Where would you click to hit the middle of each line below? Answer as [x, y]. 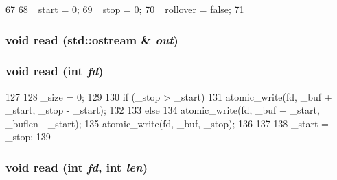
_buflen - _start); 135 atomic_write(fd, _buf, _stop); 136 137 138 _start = [167, 123]
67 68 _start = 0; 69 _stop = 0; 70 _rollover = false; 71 [125, 9]
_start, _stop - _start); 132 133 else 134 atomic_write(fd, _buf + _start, [163, 110]
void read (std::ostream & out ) [92, 39]
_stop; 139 [28, 137]
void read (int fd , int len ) [77, 167]
